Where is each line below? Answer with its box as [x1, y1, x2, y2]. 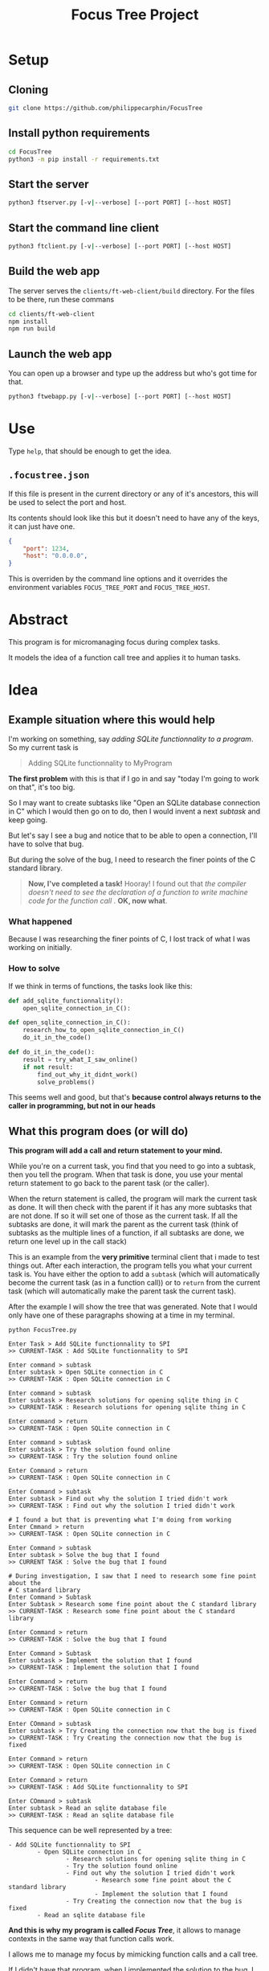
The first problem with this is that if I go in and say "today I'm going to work [8, 774, 259, 784]
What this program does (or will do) [8, 1124, 189, 1138]
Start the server [8, 177, 90, 191]
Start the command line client [8, 221, 159, 235]
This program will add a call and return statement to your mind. [8, 1145, 223, 1155]
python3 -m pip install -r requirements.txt [8, 155, 160, 163]
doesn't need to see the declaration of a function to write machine [27, 887, 249, 897]
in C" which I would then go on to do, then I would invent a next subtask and [8, 806, 261, 817]
